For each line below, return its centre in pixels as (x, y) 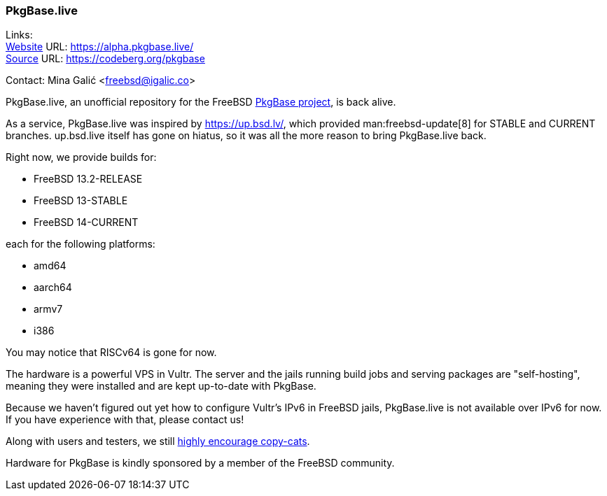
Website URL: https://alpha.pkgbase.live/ (100, 47)
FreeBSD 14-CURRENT (86, 222)
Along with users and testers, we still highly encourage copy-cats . (158, 441)
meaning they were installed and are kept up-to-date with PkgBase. (161, 386)
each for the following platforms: (81, 244)
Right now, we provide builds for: (81, 157)
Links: (19, 35)
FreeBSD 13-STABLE (81, 201)
